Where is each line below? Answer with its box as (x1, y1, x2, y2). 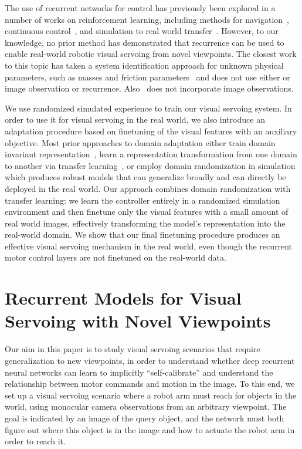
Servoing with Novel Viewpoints (5, 309, 271, 333)
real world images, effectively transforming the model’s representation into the (5, 217, 286, 229)
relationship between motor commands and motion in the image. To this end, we (5, 377, 295, 390)
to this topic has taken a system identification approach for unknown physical (5, 59, 284, 71)
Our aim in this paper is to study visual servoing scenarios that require (5, 343, 260, 355)
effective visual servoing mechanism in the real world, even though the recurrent (5, 239, 293, 252)
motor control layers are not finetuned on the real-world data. (5, 251, 226, 264)
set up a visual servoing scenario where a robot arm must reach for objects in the (5, 389, 297, 401)
